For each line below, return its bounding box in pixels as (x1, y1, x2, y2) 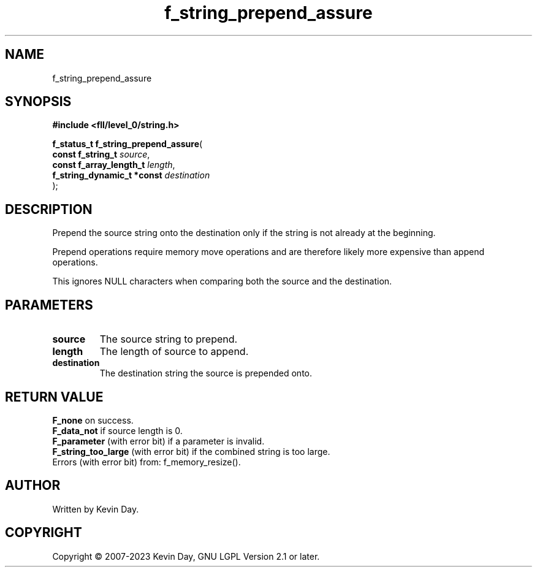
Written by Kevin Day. (52, 503, 139, 514)
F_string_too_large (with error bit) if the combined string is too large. (52, 446, 330, 457)
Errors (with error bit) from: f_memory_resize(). (52, 456, 241, 467)
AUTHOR (5, 478, 61, 494)
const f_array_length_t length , (52, 159, 175, 170)
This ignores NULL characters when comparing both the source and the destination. (52, 276, 392, 287)
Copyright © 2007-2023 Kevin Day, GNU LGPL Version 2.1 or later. (52, 551, 320, 562)
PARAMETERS (5, 297, 93, 313)
